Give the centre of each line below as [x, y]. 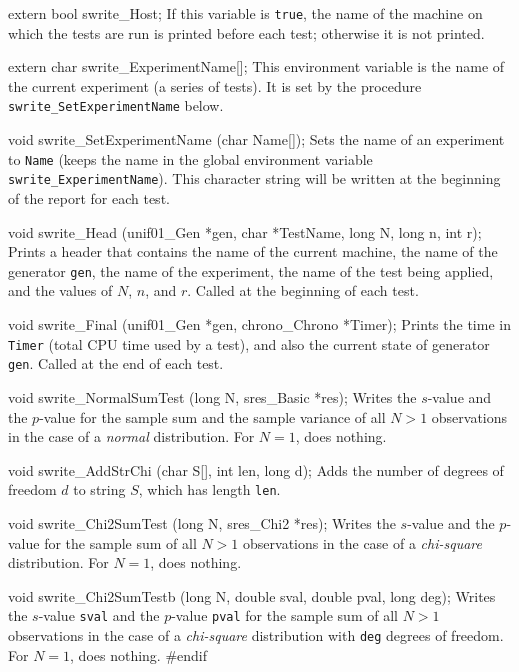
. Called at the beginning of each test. [303, 290]
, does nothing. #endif [139, 654]
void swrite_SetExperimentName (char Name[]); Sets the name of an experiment [256, 139]
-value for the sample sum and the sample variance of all [212, 416]
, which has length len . [209, 489]
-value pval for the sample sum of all [284, 615]
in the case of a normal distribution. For [131, 436]
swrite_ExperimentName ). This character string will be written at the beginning [254, 178]
